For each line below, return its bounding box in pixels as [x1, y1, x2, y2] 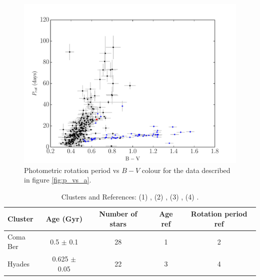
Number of [99, 208, 137, 219]
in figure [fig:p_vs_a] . [24, 174, 91, 185]
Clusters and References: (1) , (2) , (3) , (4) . [61, 191, 199, 201]
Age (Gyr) [45, 213, 82, 224]
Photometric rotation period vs [24, 164, 119, 175]
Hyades [7, 258, 30, 269]
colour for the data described [141, 164, 230, 175]
